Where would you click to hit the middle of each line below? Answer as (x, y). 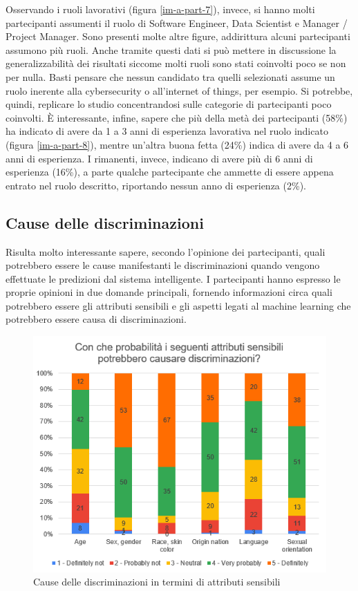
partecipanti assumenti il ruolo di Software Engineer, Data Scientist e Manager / (177, 22)
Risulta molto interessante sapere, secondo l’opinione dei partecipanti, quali (166, 251)
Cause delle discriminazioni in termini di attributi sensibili (157, 582)
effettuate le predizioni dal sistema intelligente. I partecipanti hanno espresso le (173, 278)
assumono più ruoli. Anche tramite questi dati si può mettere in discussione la (171, 49)
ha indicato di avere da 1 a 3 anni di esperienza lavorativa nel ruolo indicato (167, 131)
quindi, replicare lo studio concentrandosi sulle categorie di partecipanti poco (169, 104)
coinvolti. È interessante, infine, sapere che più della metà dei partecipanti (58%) (177, 117)
